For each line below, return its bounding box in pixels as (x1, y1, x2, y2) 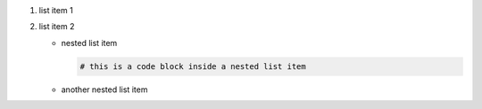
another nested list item (61, 84, 148, 95)
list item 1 (38, 5, 73, 15)
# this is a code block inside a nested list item (79, 61, 307, 71)
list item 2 (38, 21, 75, 32)
